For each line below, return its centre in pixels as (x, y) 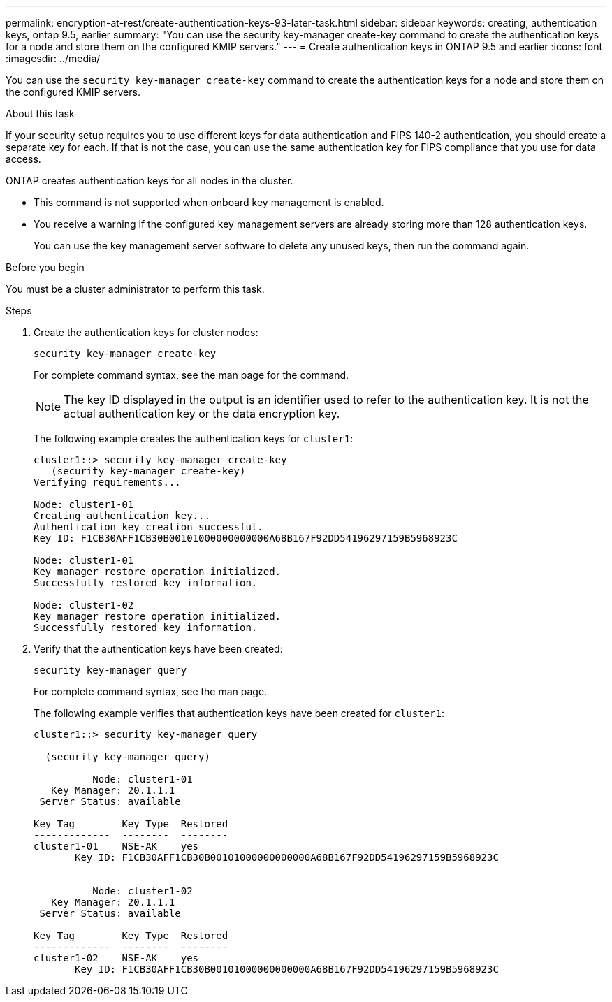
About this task (40, 114)
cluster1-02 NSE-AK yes (116, 958)
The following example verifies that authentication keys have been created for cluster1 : (239, 713)
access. (23, 159)
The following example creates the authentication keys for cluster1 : (194, 438)
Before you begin (45, 267)
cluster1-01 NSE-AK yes (116, 846)
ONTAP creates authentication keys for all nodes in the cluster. (150, 181)
